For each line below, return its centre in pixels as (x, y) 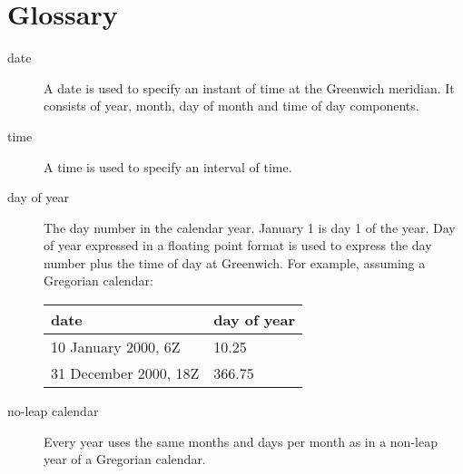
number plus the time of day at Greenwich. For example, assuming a (235, 262)
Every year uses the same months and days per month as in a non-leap (241, 441)
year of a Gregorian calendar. (125, 459)
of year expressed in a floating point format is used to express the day (238, 245)
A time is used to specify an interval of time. (168, 166)
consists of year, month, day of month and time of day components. (231, 106)
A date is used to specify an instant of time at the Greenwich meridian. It (249, 87)
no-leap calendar (53, 411)
